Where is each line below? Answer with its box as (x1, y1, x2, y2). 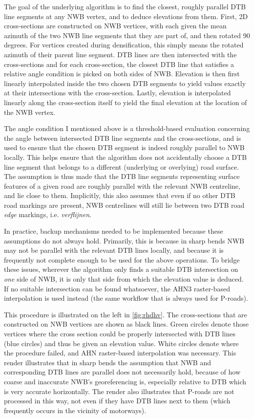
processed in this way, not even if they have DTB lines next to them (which (4, 396, 231, 406)
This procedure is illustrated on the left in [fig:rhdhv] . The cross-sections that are (4, 309, 247, 319)
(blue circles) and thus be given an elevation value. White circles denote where (4, 338, 239, 348)
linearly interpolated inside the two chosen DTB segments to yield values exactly (4, 78, 246, 88)
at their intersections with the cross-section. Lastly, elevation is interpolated (4, 88, 231, 98)
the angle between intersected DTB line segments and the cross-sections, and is (4, 132, 241, 143)
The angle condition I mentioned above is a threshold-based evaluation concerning (4, 123, 250, 133)
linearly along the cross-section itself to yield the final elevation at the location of (4, 97, 247, 107)
